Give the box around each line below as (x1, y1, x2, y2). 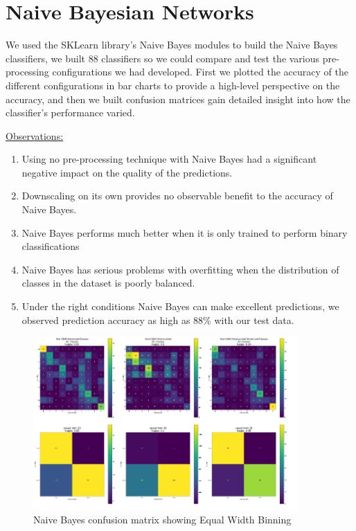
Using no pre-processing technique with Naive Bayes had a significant (21, 152, 317, 166)
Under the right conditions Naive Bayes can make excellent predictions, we (21, 299, 339, 314)
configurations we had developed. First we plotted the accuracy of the (52, 64, 348, 79)
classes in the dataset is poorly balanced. (21, 276, 195, 290)
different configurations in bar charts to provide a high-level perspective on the (6, 78, 340, 92)
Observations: (6, 128, 64, 143)
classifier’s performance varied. (6, 105, 135, 120)
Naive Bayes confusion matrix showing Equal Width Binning (33, 512, 292, 526)
